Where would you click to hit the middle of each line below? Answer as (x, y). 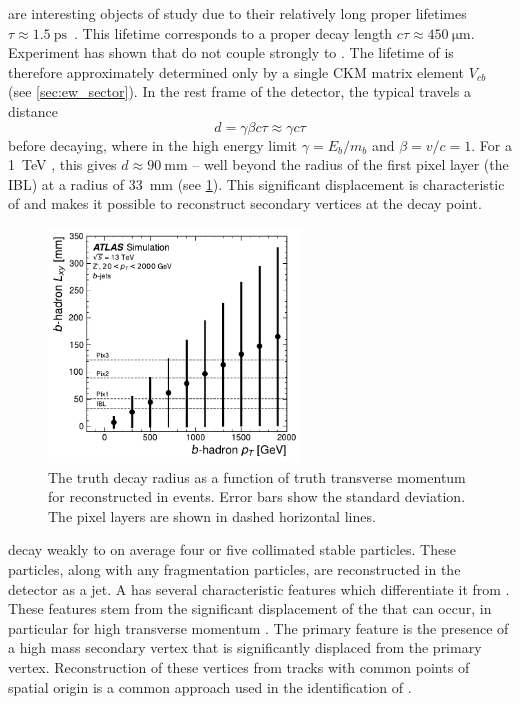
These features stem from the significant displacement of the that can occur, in (250, 608)
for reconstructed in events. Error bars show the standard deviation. (257, 496)
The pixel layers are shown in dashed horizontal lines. (212, 515)
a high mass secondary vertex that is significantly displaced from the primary (245, 647)
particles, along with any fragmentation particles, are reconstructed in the (234, 568)
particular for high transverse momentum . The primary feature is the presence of (258, 627)
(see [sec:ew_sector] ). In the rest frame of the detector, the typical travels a (239, 91)
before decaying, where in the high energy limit (153, 144)
